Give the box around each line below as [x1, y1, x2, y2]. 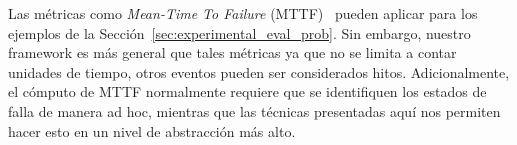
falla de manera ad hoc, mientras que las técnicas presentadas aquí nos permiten [8, 100, 501, 121]
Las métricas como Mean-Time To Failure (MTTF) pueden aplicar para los [8, 3, 478, 23]
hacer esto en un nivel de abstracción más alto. [8, 120, 296, 141]
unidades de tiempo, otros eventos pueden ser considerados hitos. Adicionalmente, [8, 61, 510, 82]
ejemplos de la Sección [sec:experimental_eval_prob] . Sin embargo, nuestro [8, 22, 471, 43]
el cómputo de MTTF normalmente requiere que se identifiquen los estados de [8, 81, 487, 102]
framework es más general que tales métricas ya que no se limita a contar [8, 42, 457, 63]
